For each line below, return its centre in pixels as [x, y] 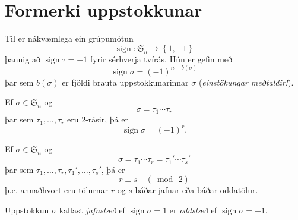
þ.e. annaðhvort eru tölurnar [57, 190]
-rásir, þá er [107, 119]
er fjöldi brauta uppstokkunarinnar [125, 82]
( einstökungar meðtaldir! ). [246, 82]
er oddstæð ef [193, 210]
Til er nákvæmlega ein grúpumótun [69, 38]
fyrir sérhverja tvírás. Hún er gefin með [161, 59]
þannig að [23, 59]
